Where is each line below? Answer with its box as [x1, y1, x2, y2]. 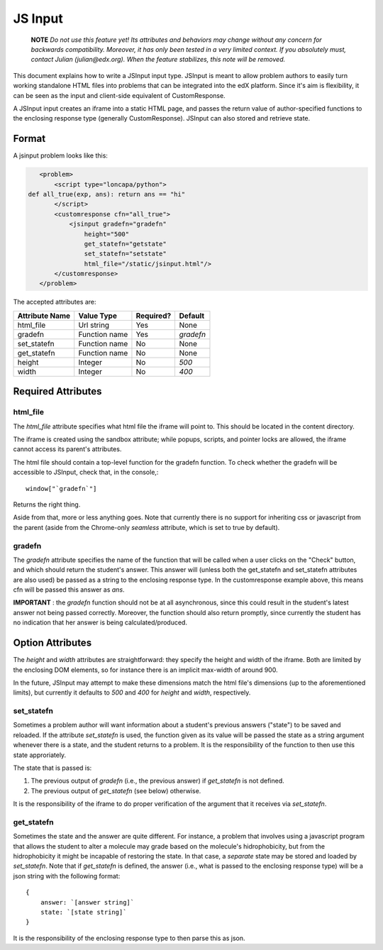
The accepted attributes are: [13, 298, 96, 306]
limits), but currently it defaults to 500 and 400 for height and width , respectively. [13, 688, 251, 697]
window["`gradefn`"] [26, 485, 97, 492]
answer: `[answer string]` [40, 898, 135, 906]
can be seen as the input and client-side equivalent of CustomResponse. [13, 91, 226, 99]
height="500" [84, 230, 130, 238]
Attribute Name [17, 311, 71, 321]
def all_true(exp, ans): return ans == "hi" [28, 190, 186, 198]
